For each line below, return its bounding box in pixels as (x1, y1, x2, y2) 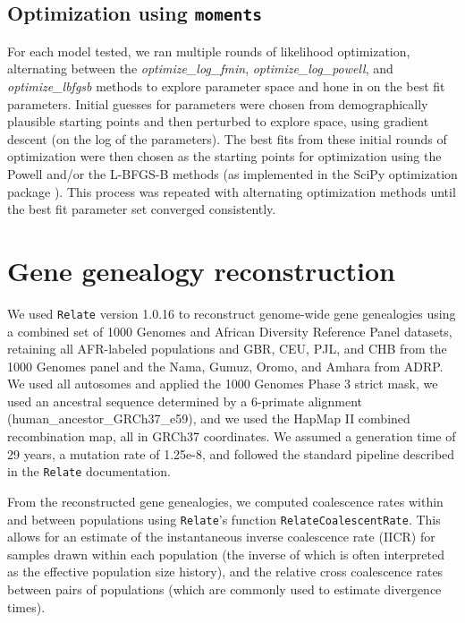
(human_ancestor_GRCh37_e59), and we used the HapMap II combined (7, 409, 410, 428)
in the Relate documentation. (7, 462, 171, 481)
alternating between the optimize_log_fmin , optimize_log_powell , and (7, 59, 393, 78)
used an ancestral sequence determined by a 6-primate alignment (7, 391, 362, 410)
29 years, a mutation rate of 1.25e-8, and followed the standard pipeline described (7, 444, 455, 463)
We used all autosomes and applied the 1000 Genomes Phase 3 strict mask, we (7, 374, 438, 393)
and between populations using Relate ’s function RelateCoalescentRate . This (7, 509, 441, 528)
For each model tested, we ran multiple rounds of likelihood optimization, (7, 41, 410, 60)
